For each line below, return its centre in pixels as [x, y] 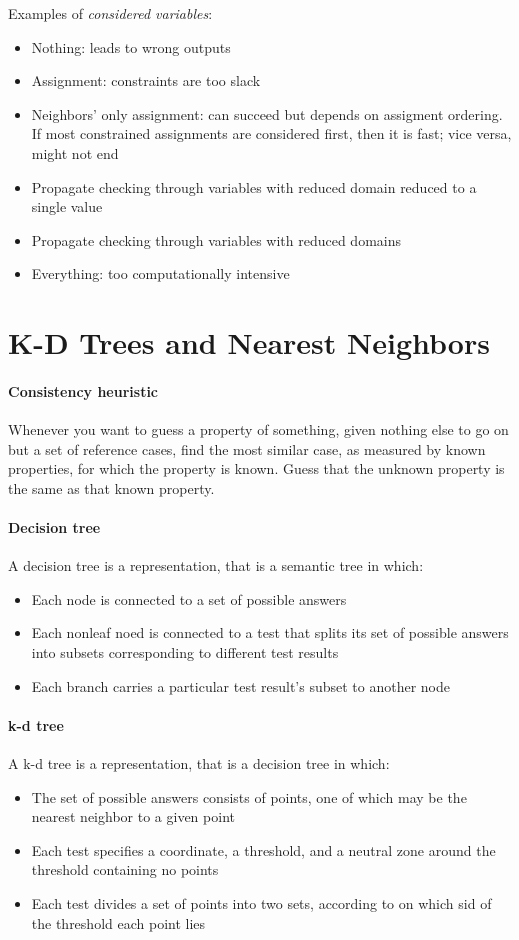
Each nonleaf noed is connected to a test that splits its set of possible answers [270, 632]
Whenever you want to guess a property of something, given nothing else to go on [258, 429]
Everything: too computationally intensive [160, 273]
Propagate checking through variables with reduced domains [216, 239]
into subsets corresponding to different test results [185, 652]
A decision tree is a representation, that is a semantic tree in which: [216, 565]
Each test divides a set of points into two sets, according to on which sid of [261, 903]
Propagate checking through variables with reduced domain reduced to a [254, 186]
